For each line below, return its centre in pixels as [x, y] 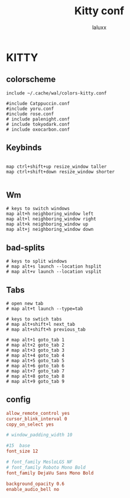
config [18, 400]
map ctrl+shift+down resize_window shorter [61, 172]
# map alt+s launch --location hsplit [54, 267]
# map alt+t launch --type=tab [45, 309]
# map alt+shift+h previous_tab [46, 329]
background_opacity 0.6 [35, 484]
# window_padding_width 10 [39, 435]
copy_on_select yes [30, 424]
